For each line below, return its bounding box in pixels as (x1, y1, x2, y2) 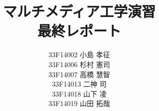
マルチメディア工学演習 (2, 1, 156, 21)
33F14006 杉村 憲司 (48, 59, 110, 69)
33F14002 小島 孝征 (48, 49, 110, 60)
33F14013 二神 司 (52, 79, 107, 89)
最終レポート (37, 20, 121, 41)
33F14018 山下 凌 (52, 88, 107, 99)
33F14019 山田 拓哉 (48, 98, 110, 109)
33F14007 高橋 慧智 (48, 69, 110, 79)
